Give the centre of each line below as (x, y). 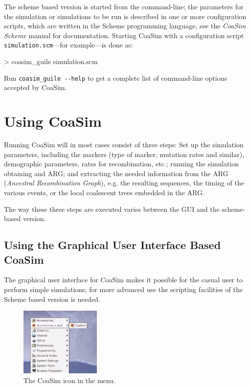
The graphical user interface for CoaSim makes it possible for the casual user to (123, 280)
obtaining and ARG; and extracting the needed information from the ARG (116, 173)
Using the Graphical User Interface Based (113, 245)
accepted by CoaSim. (35, 87)
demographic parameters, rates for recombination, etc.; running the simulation (122, 164)
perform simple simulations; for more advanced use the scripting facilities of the (123, 289)
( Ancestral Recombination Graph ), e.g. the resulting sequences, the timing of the (124, 183)
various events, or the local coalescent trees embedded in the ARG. (104, 192)
